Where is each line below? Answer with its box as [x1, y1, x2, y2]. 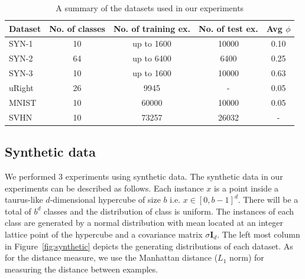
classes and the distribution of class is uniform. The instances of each [43, 205, 294, 217]
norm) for [229, 251, 264, 264]
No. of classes [49, 22, 105, 34]
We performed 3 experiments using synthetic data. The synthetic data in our [5, 170, 283, 182]
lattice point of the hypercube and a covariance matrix [5, 228, 203, 240]
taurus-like [5, 193, 43, 206]
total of [5, 205, 31, 217]
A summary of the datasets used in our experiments [56, 2, 244, 14]
